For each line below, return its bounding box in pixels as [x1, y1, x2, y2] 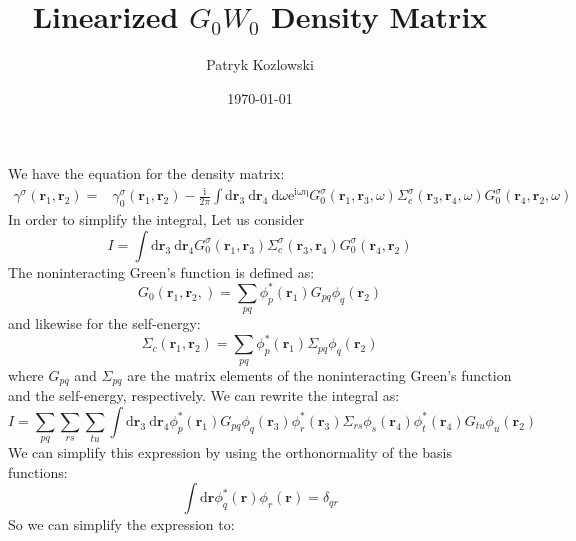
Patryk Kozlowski [206, 54, 314, 75]
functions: [8, 461, 68, 482]
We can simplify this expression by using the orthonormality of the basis [8, 442, 453, 463]
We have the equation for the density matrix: [8, 163, 285, 184]
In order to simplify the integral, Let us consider [8, 209, 305, 230]
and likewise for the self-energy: [8, 313, 201, 334]
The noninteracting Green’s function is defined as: [8, 261, 315, 282]
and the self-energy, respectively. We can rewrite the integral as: [8, 385, 400, 406]
